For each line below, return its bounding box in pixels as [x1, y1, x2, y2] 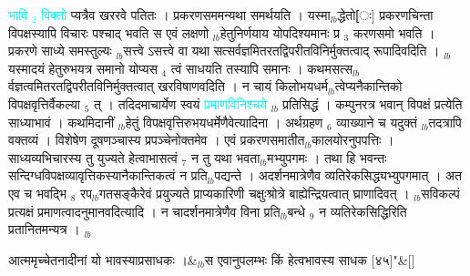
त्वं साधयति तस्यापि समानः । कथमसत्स [170, 58, 353, 77]
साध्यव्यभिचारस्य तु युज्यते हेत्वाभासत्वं [8, 148, 178, 167]
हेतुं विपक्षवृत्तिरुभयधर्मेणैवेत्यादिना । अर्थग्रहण [125, 112, 323, 131]
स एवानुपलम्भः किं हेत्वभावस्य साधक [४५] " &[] [204, 250, 415, 269]
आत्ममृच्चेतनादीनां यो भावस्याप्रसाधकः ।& [8, 250, 198, 269]
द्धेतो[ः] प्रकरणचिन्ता [337, 5, 434, 24]
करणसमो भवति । [352, 23, 435, 42]
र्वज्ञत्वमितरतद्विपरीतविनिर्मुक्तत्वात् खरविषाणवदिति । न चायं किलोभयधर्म [8, 77, 328, 96]
